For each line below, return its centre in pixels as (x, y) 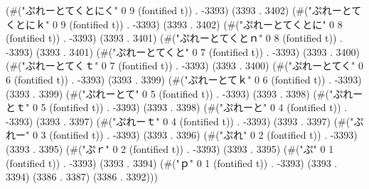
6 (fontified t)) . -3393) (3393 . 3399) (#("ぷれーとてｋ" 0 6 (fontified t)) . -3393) (184, 79)
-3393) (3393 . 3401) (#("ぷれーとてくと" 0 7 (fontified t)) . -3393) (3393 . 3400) (183, 51)
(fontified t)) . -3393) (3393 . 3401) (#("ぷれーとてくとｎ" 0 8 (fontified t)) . (174, 38)
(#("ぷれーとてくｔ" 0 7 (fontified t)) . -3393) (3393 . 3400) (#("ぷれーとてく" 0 (185, 65)
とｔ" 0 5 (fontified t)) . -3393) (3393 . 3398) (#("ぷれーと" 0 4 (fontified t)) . (177, 107)
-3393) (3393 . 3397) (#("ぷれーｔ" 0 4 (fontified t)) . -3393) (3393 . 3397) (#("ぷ (185, 121)
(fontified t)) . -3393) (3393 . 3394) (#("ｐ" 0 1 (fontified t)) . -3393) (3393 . (172, 162)
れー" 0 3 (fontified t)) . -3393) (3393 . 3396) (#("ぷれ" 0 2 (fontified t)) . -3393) (182, 135)
